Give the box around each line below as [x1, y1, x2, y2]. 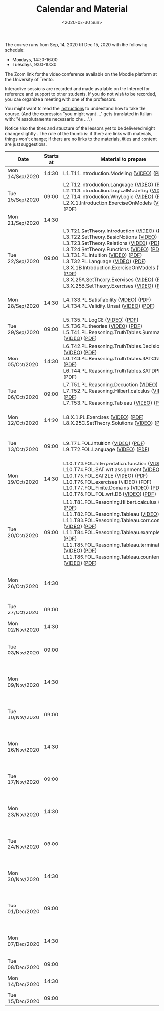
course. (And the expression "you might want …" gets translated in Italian [5, 111, 152, 117]
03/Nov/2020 [7, 649, 40, 656]
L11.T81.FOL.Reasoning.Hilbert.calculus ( [63, 498, 160, 505]
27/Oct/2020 [7, 609, 39, 616]
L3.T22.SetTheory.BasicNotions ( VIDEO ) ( [63, 233, 160, 240]
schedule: [5, 47, 25, 53]
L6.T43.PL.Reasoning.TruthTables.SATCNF [63, 355, 162, 362]
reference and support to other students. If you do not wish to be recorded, [5, 91, 157, 97]
